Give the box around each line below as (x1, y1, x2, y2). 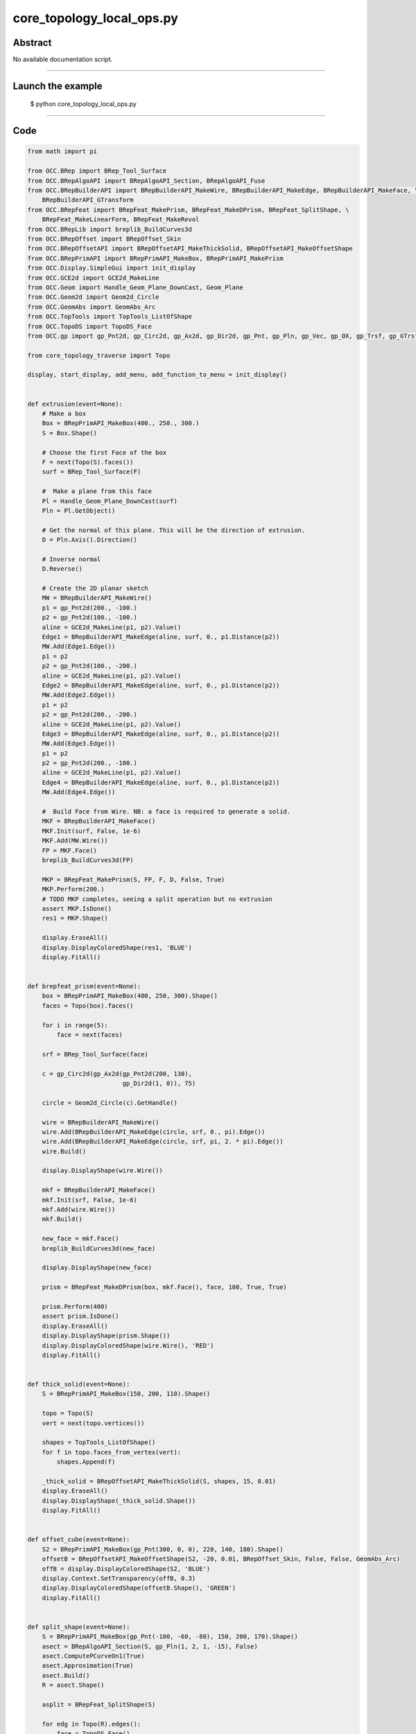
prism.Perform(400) (42, 1303, 109, 1310)
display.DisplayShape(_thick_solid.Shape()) (42, 1497, 196, 1504)
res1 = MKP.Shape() (42, 914, 109, 922)
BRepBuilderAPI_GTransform (42, 196, 135, 204)
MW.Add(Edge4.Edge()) (42, 788, 116, 796)
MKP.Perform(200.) (42, 885, 105, 893)
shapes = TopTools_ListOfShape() (42, 1439, 156, 1446)
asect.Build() (42, 1672, 90, 1679)
